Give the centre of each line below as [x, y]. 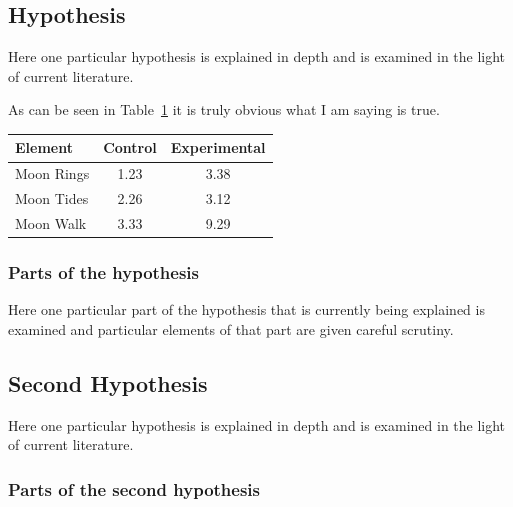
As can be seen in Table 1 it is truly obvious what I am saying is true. [224, 109]
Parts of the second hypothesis [134, 488]
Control [130, 147]
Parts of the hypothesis [104, 272]
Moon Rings [52, 173]
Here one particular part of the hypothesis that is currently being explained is [246, 309]
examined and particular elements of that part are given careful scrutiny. [231, 328]
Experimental [218, 147]
